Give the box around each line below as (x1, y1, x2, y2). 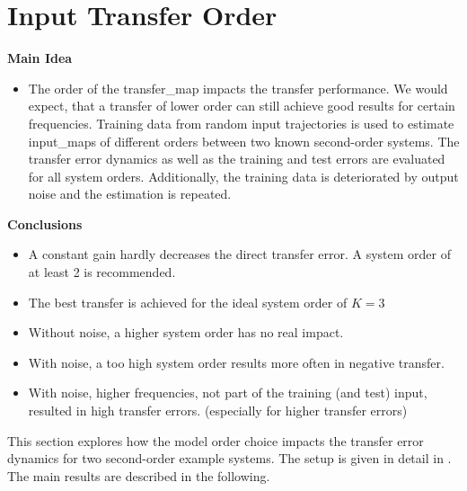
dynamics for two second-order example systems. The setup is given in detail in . (7, 449, 452, 468)
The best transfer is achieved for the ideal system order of (28, 292, 348, 311)
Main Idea (7, 49, 73, 67)
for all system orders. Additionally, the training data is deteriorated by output (28, 166, 459, 185)
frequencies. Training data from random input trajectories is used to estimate (28, 113, 454, 132)
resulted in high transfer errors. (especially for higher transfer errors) (28, 401, 408, 420)
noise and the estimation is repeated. (28, 184, 232, 203)
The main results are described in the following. (7, 466, 270, 485)
